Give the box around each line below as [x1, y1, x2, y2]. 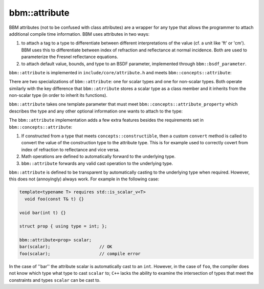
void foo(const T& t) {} [24, 196, 84, 201]
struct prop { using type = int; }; [19, 223, 108, 229]
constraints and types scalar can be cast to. [9, 277, 101, 283]
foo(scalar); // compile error [19, 251, 141, 256]
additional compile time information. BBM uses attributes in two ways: [9, 31, 150, 37]
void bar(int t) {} [19, 210, 66, 215]
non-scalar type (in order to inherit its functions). [9, 92, 108, 98]
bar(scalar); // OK [19, 244, 112, 249]
